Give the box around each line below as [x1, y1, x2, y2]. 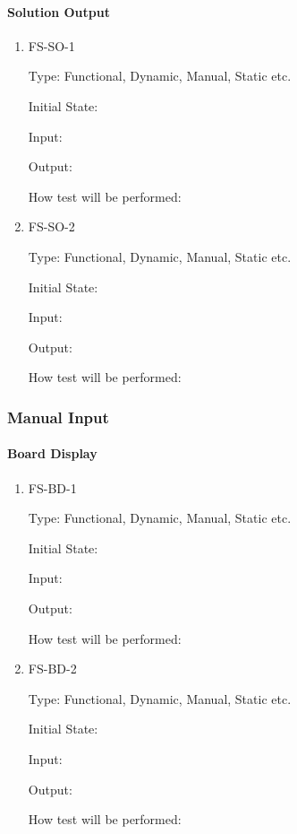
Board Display [7, 444, 98, 463]
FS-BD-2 [28, 659, 77, 678]
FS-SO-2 [28, 217, 75, 236]
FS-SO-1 [28, 36, 75, 55]
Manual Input [7, 405, 109, 428]
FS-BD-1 [28, 478, 77, 497]
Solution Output [7, 2, 110, 21]
